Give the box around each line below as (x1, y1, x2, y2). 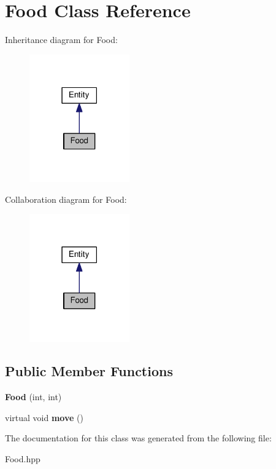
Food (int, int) (5, 390, 62, 403)
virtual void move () (5, 411, 83, 424)
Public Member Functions (5, 361, 173, 380)
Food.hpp (5, 452, 40, 465)
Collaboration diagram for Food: (5, 192, 127, 205)
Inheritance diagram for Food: (5, 33, 118, 46)
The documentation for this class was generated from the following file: (5, 432, 272, 444)
